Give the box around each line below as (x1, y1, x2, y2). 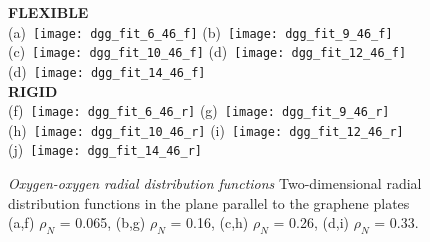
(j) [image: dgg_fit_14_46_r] (8, 139, 202, 160)
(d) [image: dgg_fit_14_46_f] (8, 60, 206, 81)
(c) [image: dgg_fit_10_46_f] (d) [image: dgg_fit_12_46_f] (8, 41, 407, 62)
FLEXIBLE (8, 2, 89, 22)
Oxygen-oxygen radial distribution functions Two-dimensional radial (8, 173, 422, 194)
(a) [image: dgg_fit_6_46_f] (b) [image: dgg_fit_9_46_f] (8, 21, 393, 42)
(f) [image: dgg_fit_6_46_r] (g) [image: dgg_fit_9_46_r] (8, 100, 390, 121)
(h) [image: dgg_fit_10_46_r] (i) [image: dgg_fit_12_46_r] (8, 119, 404, 140)
